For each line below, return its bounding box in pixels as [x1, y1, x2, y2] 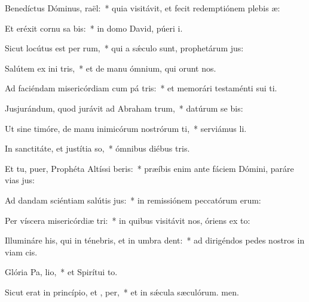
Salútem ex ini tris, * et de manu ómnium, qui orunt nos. [5, 61, 216, 74]
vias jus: [5, 174, 35, 186]
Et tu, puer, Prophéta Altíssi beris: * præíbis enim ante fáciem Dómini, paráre [5, 162, 294, 174]
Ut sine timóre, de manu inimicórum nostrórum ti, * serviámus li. [5, 122, 247, 134]
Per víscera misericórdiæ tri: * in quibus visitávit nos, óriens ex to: [5, 214, 250, 226]
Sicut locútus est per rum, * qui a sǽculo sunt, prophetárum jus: [5, 42, 244, 54]
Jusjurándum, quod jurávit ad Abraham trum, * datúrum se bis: [5, 101, 243, 114]
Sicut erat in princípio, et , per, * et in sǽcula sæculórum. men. [5, 285, 239, 298]
